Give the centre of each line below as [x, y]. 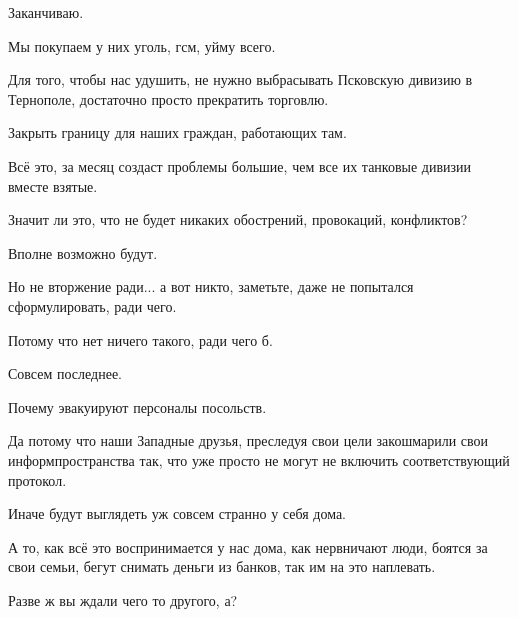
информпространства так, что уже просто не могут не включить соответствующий [259, 459]
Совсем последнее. [65, 373]
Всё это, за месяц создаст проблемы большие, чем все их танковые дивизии [240, 165]
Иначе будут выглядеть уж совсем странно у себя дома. [177, 513]
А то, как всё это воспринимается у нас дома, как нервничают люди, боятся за [248, 546]
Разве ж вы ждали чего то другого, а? [123, 599]
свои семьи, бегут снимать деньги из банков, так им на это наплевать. [222, 566]
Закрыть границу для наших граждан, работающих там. [177, 132]
